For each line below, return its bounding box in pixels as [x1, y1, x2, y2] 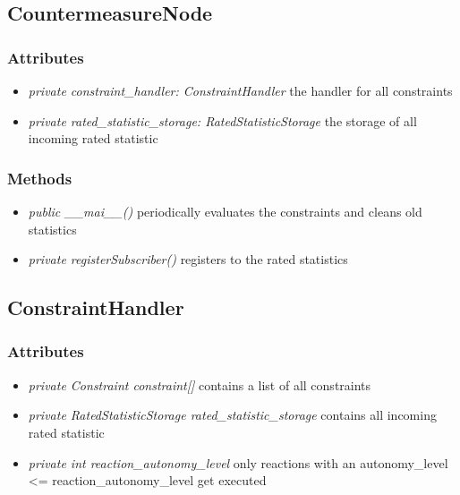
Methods [7, 166, 72, 189]
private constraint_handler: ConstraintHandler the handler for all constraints [28, 81, 453, 99]
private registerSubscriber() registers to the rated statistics [28, 250, 348, 269]
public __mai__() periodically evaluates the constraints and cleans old [28, 202, 422, 220]
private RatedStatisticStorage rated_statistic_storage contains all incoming [28, 405, 437, 424]
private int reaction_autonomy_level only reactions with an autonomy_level [28, 453, 448, 472]
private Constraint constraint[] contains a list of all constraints [28, 375, 371, 394]
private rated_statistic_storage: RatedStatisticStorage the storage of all [28, 111, 417, 130]
